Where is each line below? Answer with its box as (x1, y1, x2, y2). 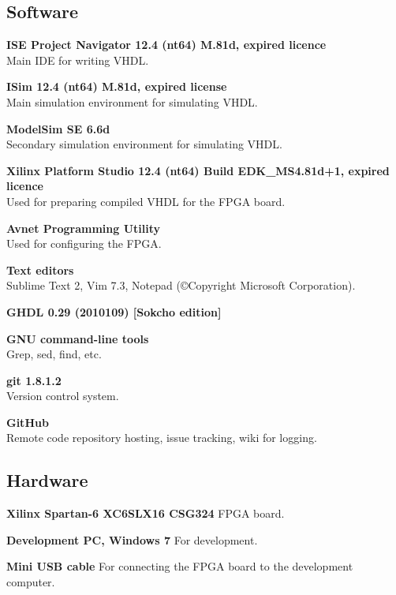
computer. (6, 574, 55, 590)
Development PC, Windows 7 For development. (6, 531, 258, 548)
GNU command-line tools (6, 330, 149, 346)
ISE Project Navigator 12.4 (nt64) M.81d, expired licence (6, 36, 327, 53)
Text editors (6, 261, 74, 278)
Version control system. (6, 387, 119, 404)
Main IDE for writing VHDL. (6, 51, 149, 68)
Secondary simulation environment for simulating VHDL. (6, 136, 282, 152)
